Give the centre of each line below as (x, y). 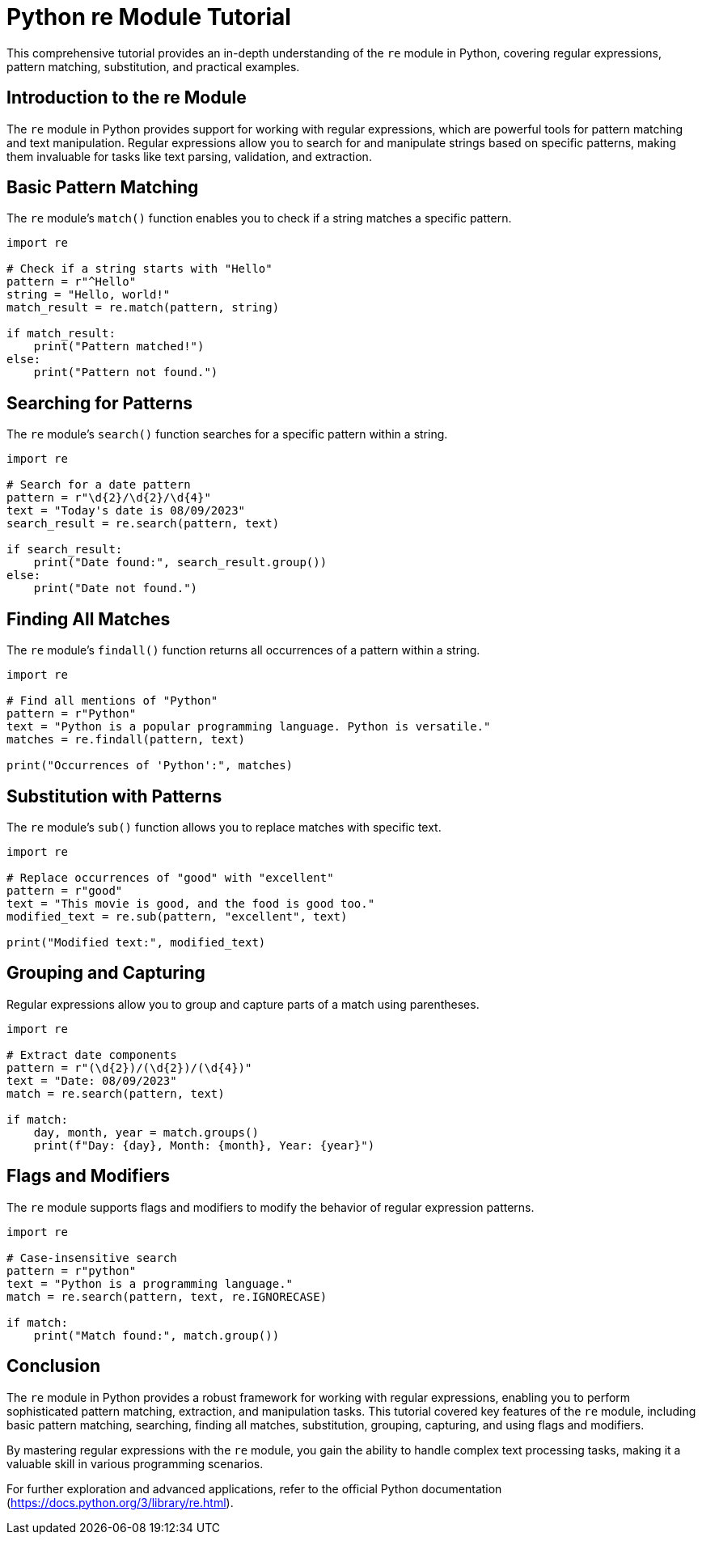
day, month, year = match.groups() (146, 1132)
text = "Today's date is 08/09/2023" (126, 511)
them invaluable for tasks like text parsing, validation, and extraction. (189, 156)
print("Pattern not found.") (126, 373)
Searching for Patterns (99, 403)
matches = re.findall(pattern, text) (126, 740)
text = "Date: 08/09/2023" (92, 1080)
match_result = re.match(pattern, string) (143, 308)
